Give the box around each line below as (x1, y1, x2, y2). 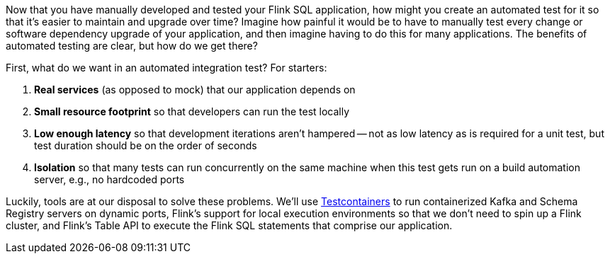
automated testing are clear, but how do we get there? (6, 40, 258, 52)
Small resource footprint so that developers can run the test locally (34, 105, 350, 117)
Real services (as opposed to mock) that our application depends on (34, 84, 356, 96)
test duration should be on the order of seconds (34, 139, 257, 151)
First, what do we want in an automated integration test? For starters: (6, 62, 327, 74)
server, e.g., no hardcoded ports (34, 173, 185, 185)
